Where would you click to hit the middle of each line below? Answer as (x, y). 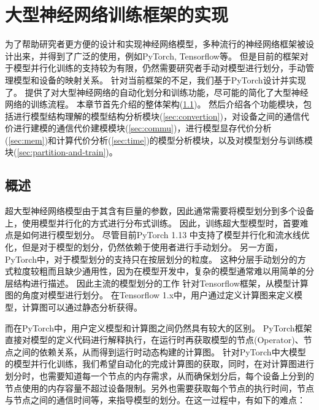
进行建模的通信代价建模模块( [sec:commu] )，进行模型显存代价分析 (142, 128)
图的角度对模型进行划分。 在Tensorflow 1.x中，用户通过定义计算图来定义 (150, 295)
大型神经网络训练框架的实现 (117, 14)
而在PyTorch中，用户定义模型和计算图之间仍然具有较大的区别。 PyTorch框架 (159, 327)
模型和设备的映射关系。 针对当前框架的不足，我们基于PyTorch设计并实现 (159, 79)
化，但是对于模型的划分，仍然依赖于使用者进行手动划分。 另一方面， (144, 247)
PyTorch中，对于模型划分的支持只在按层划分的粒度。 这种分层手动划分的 (151, 259)
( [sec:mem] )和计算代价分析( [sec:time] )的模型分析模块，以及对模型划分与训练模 (159, 140)
